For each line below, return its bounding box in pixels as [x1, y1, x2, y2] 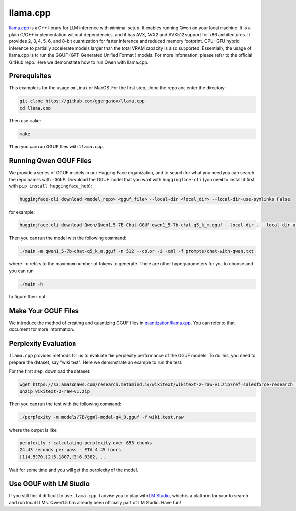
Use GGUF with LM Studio [9, 479, 90, 488]
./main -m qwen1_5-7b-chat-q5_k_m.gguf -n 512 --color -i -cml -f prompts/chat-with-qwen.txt [19, 248, 254, 254]
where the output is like [9, 427, 57, 433]
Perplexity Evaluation [9, 339, 76, 348]
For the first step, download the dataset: [9, 368, 91, 374]
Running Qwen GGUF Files [9, 156, 92, 165]
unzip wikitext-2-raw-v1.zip [19, 389, 90, 394]
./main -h [19, 281, 43, 287]
